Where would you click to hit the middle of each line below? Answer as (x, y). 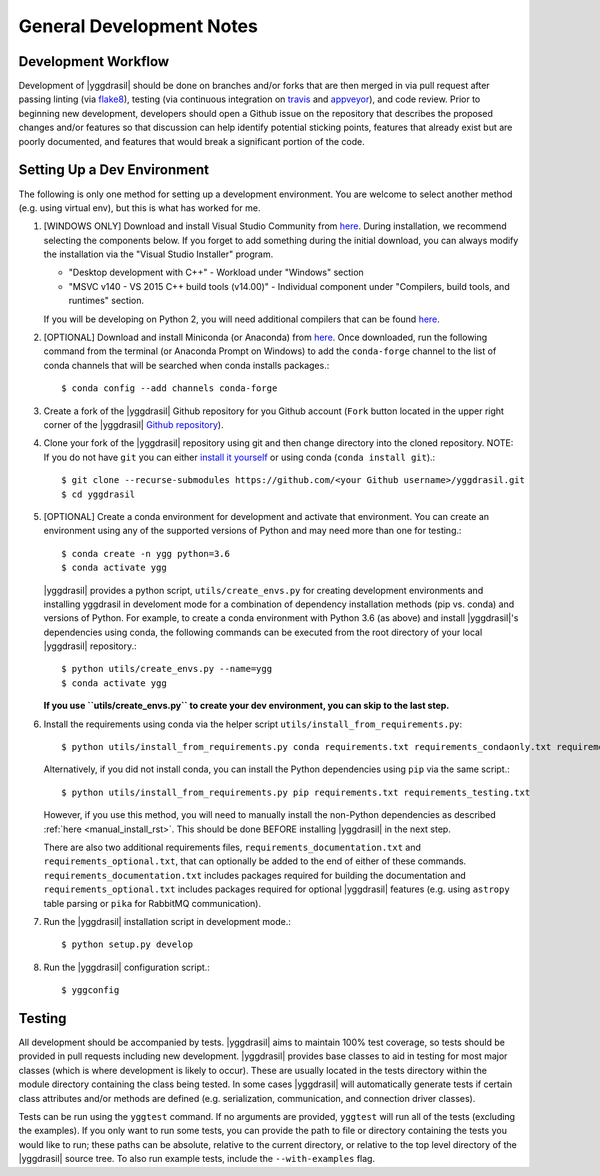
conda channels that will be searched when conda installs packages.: (186, 365)
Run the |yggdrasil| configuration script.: (126, 967)
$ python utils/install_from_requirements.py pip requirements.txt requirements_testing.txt (296, 792)
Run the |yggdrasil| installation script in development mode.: (167, 921)
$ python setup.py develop (127, 944)
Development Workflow (94, 61)
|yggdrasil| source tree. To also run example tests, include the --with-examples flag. (196, 1159)
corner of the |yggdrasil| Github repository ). (133, 424)
